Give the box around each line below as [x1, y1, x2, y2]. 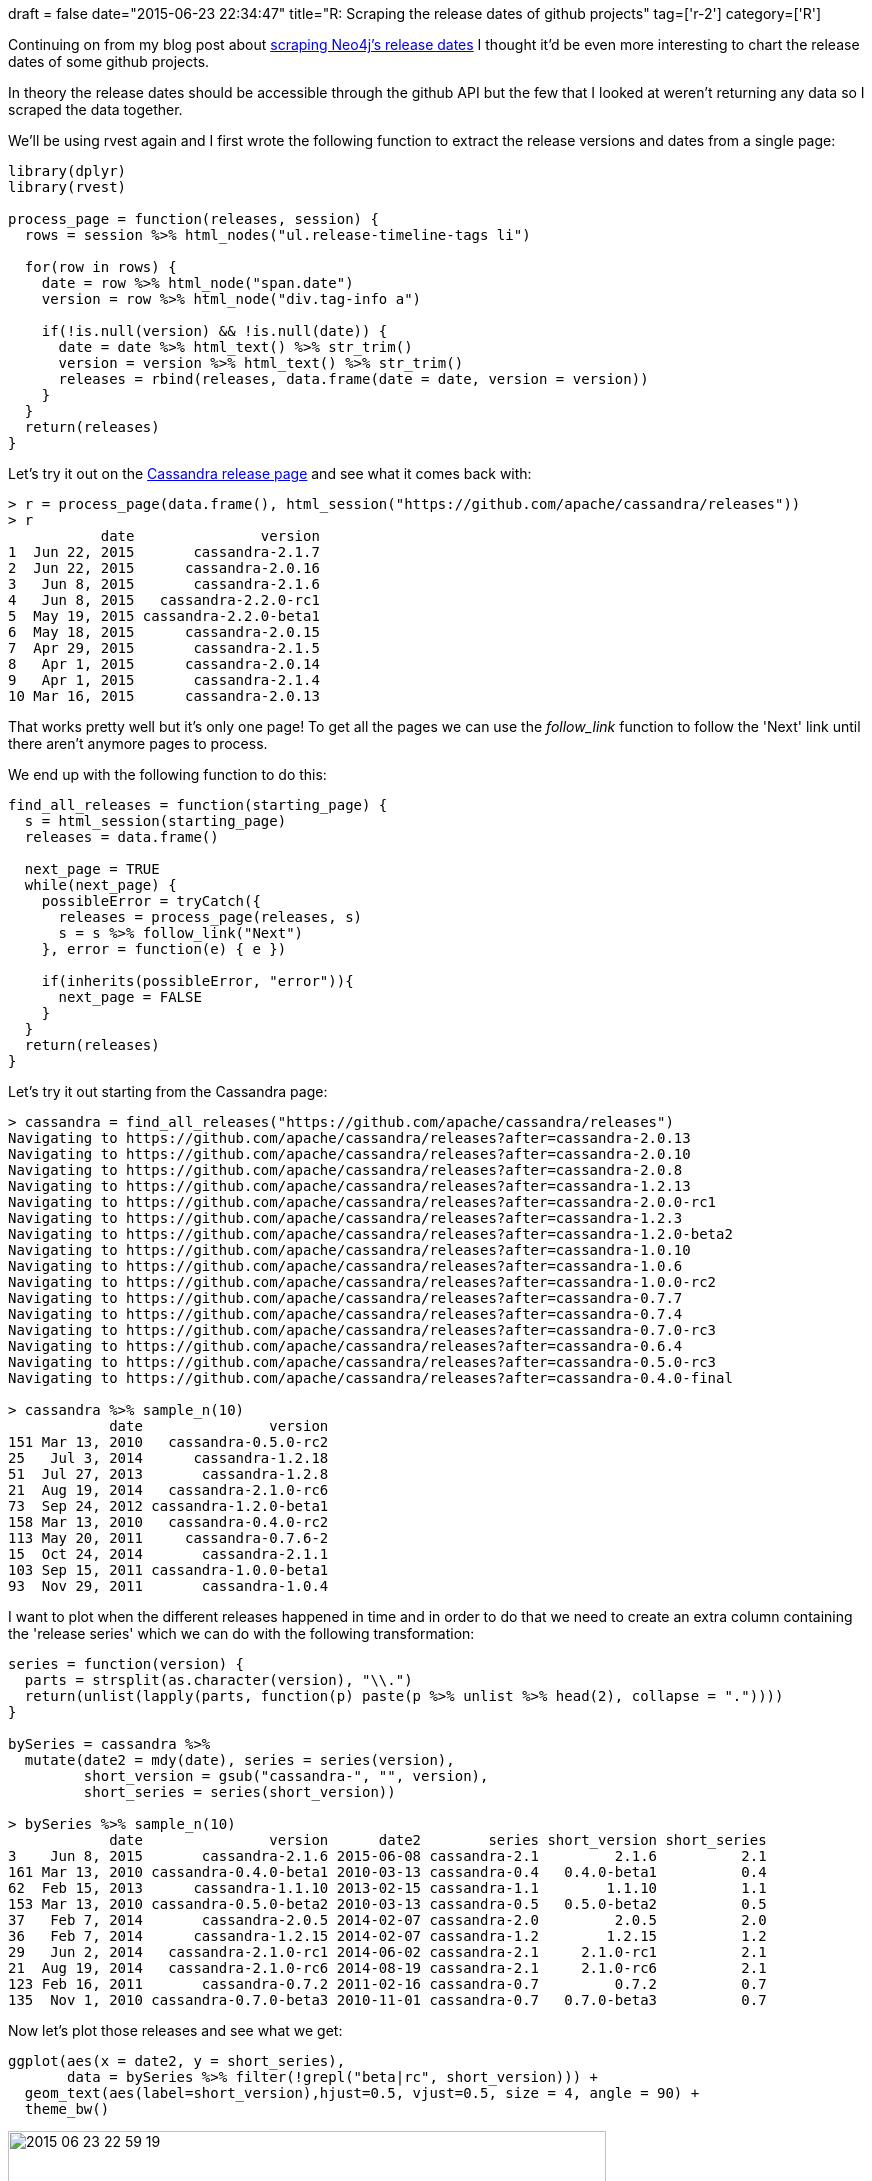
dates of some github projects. [8, 53, 210, 70]
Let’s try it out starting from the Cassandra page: [8, 1083, 328, 1100]
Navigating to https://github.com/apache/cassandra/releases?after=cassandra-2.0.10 [8, 1146, 691, 1162]
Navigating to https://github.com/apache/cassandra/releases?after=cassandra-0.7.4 [8, 1306, 683, 1322]
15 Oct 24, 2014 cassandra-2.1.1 [8, 1546, 329, 1562]
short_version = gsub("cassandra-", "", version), [83, 1768, 489, 1784]
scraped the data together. [8, 101, 183, 118]
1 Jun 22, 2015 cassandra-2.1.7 [8, 544, 320, 560]
